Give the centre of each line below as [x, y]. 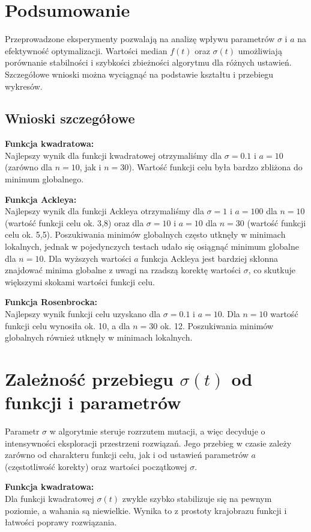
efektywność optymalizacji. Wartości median [86, 50]
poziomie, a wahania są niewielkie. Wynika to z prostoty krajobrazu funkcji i [146, 510]
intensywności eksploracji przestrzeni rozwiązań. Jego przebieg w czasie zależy [148, 443]
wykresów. [24, 86]
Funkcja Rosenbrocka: [51, 302]
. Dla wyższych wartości [87, 258]
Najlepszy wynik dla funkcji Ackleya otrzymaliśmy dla [104, 211]
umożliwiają [260, 50]
